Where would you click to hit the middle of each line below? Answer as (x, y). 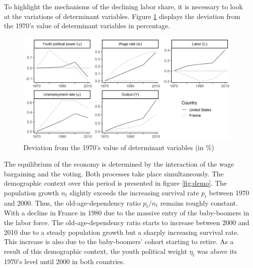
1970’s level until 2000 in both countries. (64, 261)
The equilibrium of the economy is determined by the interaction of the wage (119, 163)
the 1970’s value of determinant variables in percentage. (87, 26)
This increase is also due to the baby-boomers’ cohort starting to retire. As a (119, 241)
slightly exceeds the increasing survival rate (134, 192)
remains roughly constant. (199, 202)
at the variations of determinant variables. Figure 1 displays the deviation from (122, 16)
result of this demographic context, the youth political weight (96, 251)
